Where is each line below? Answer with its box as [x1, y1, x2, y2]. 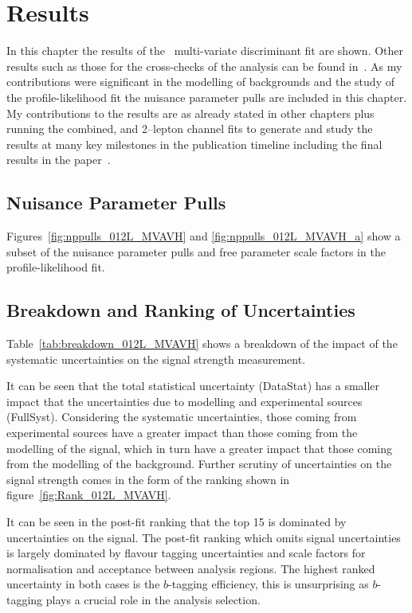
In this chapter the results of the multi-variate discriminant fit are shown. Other [6, 42, 404, 59]
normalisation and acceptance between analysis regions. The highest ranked [6, 560, 375, 576]
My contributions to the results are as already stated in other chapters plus [6, 104, 375, 121]
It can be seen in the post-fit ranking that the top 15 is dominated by [6, 513, 347, 529]
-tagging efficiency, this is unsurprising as [168, 576, 369, 592]
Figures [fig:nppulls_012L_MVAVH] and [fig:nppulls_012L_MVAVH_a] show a [6, 228, 401, 244]
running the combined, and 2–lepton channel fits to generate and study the [6, 120, 373, 137]
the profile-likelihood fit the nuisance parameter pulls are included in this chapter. [6, 88, 407, 105]
